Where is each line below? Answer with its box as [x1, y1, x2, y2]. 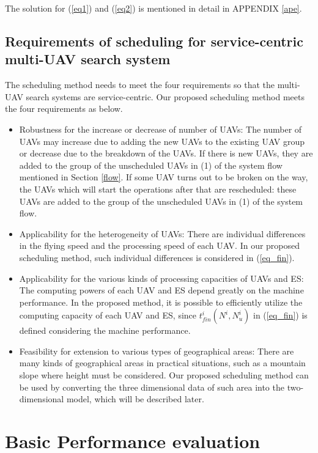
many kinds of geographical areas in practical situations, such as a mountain [19, 356, 306, 369]
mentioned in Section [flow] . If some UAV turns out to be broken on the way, [19, 171, 308, 183]
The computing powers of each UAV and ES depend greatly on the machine [19, 284, 304, 296]
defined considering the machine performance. [19, 324, 191, 337]
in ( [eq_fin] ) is [253, 309, 308, 322]
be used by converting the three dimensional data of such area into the [19, 380, 284, 393]
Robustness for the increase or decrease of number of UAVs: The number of [19, 122, 302, 135]
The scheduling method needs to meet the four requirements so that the [5, 78, 275, 91]
